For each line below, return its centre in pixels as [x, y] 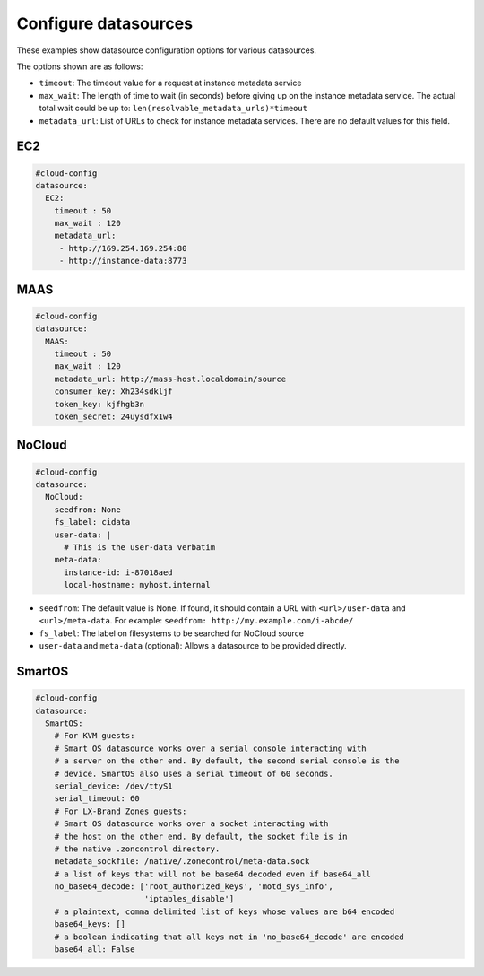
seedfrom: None [87, 510]
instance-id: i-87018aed [119, 572]
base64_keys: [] [90, 924]
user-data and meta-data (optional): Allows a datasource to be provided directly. [193, 646]
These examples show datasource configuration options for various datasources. [167, 50]
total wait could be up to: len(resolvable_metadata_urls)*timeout [173, 109]
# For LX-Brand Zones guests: [121, 811]
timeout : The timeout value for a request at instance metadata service [170, 83]
